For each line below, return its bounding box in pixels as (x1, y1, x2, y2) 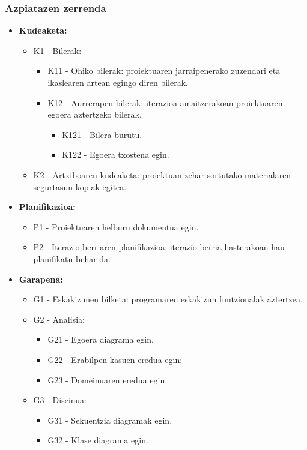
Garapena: (19, 272, 63, 285)
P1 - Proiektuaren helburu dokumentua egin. (33, 220, 199, 233)
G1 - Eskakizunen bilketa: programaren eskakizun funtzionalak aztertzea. (33, 293, 303, 305)
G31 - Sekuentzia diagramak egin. (47, 413, 172, 426)
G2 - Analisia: (33, 313, 85, 325)
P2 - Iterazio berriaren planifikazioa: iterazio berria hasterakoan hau (33, 241, 285, 253)
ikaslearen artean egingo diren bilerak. (47, 76, 188, 88)
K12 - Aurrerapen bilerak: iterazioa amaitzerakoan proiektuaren (47, 96, 283, 109)
